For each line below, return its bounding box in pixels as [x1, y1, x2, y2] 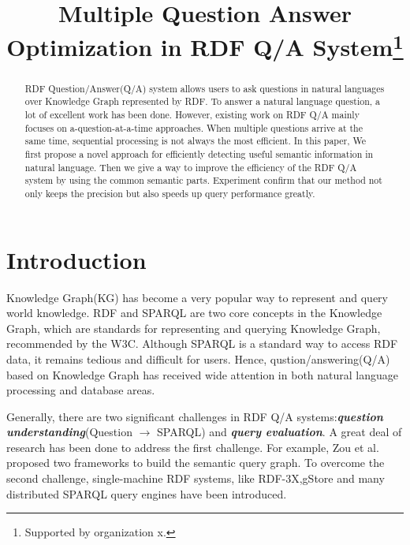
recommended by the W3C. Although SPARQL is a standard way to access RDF [6, 335, 398, 352]
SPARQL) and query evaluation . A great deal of [156, 424, 402, 440]
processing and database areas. [6, 382, 155, 398]
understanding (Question [6, 424, 132, 440]
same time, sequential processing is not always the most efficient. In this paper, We [24, 134, 367, 147]
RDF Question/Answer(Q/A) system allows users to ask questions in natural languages [24, 81, 385, 95]
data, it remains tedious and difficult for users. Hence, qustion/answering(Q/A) [6, 350, 390, 367]
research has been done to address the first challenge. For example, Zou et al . [6, 439, 379, 455]
